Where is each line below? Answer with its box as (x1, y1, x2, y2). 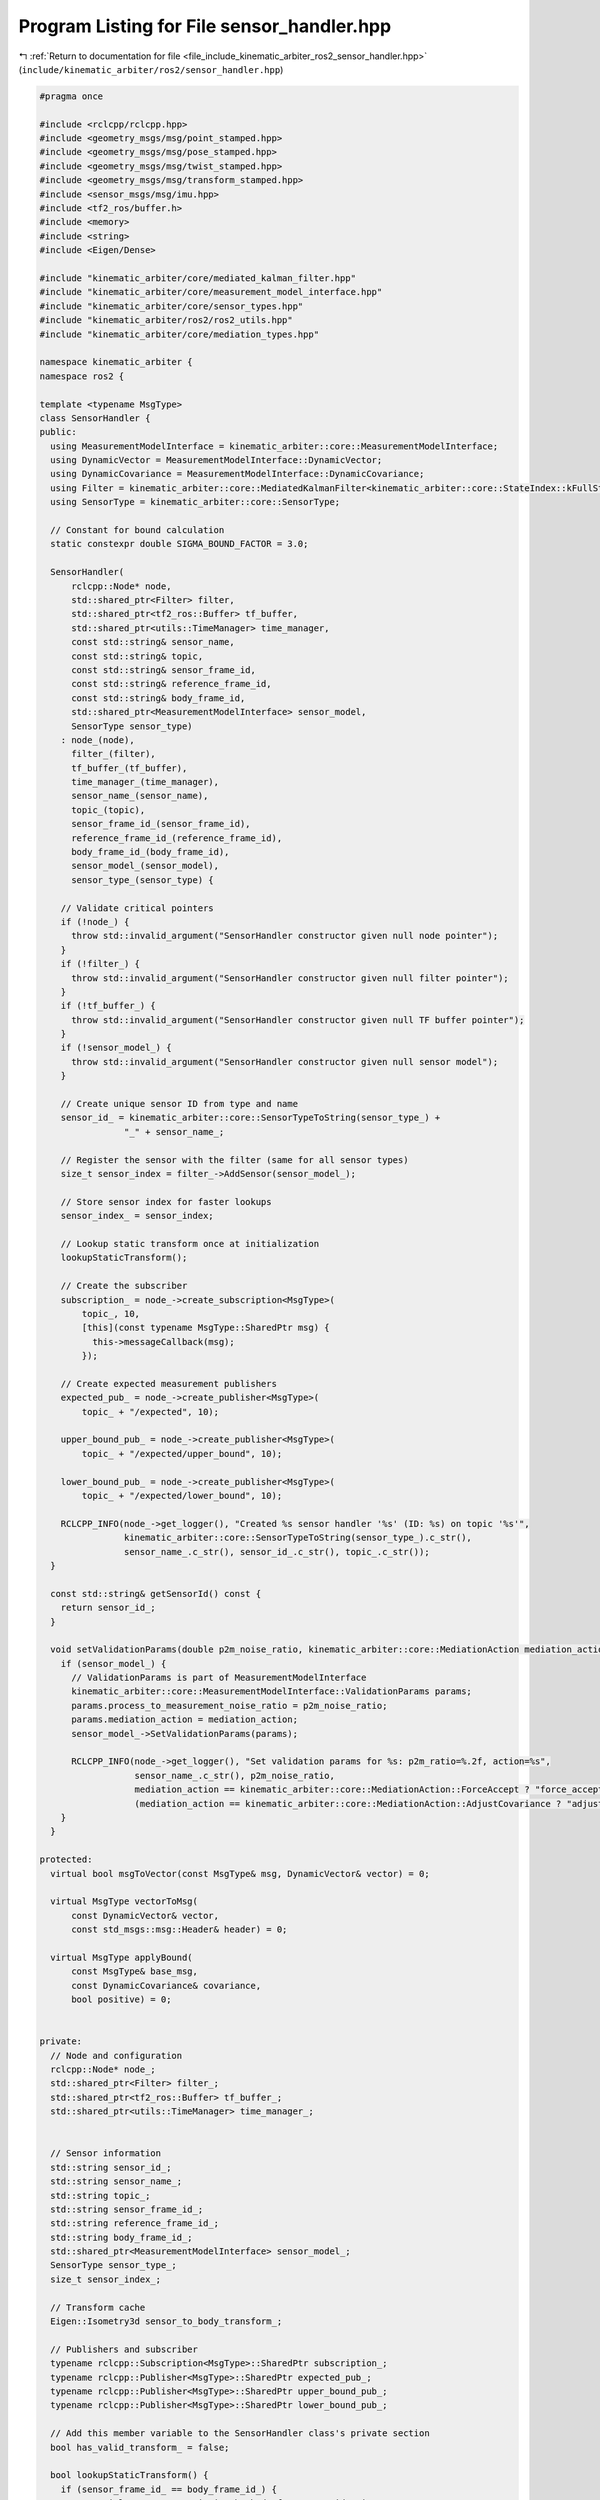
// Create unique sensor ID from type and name (60, 1098, 299, 1110)
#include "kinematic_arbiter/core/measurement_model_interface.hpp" (39, 286, 383, 298)
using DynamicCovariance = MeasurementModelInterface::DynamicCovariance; (50, 468, 425, 480)
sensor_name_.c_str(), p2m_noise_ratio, (134, 1770, 335, 1781)
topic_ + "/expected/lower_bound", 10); (81, 1490, 283, 1501)
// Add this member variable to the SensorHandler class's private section (50, 2428, 430, 2439)
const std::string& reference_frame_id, (71, 678, 272, 690)
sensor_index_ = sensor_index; (60, 1210, 214, 1222)
